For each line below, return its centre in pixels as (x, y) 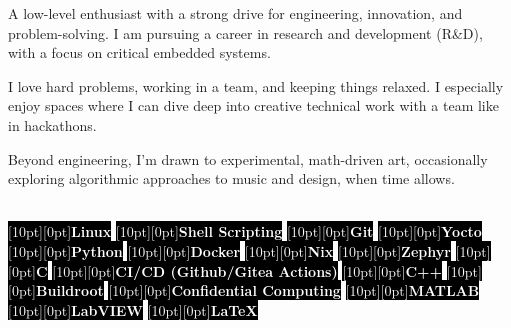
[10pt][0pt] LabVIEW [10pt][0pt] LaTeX (133, 309)
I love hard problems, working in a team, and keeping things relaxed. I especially (256, 85)
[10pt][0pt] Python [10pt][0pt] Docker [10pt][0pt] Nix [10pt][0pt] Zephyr (229, 250)
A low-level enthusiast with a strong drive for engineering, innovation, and (235, 13)
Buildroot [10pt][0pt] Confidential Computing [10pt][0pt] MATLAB (258, 290)
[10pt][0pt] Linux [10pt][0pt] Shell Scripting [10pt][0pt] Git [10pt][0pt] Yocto (245, 231)
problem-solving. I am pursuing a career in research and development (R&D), (245, 32)
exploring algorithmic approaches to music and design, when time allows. (231, 178)
